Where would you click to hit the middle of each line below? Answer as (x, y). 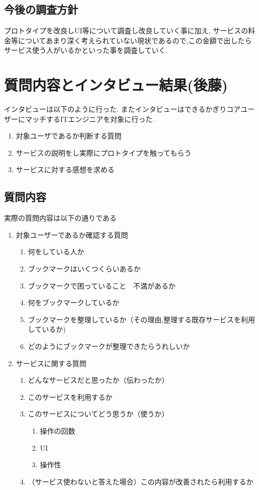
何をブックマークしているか (74, 302)
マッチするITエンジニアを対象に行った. (90, 119)
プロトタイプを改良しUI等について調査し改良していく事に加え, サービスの (126, 30)
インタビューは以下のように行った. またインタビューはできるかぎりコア (122, 109)
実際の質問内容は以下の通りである (60, 218)
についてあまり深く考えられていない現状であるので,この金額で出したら (135, 40)
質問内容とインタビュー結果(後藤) (116, 85)
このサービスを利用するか (70, 397)
